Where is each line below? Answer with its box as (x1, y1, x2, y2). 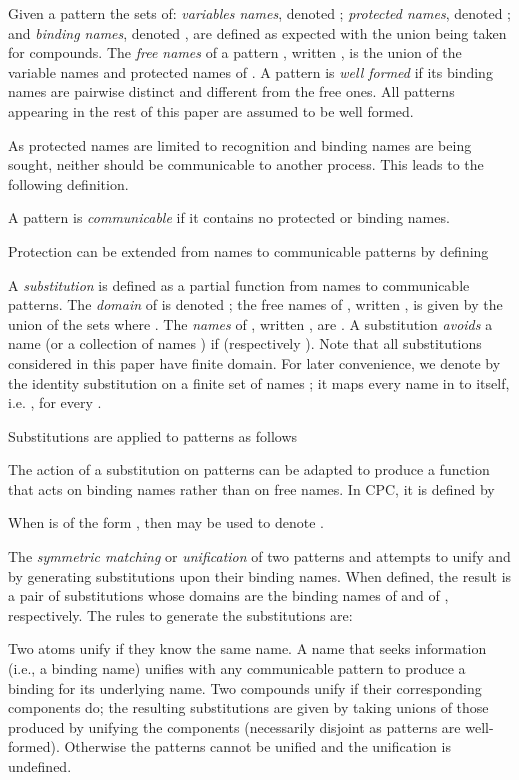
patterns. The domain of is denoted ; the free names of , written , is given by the (8, 294, 503, 315)
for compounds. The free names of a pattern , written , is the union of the (8, 42, 462, 63)
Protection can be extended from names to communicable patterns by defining (8, 240, 489, 261)
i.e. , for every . (8, 392, 102, 413)
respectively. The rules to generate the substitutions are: (8, 604, 353, 625)
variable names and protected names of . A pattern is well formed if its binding (8, 61, 493, 82)
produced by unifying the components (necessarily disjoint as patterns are (8, 716, 461, 737)
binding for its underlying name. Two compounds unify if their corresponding (8, 677, 482, 698)
